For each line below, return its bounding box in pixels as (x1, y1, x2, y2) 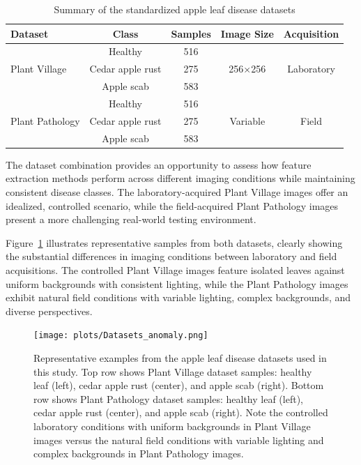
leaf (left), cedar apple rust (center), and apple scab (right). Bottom (33, 378, 324, 392)
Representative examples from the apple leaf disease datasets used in (33, 350, 327, 365)
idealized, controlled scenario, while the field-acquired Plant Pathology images (6, 198, 339, 213)
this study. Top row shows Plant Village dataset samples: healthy (33, 364, 312, 379)
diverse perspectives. (6, 303, 93, 318)
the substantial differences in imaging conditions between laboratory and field (6, 249, 337, 264)
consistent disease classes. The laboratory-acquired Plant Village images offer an (6, 184, 348, 199)
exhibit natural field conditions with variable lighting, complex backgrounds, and (6, 290, 351, 305)
